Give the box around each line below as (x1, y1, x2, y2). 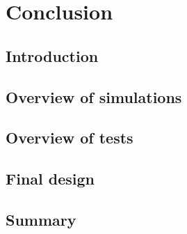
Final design (6, 168, 95, 189)
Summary (6, 208, 76, 230)
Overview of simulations (6, 86, 182, 107)
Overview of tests (6, 127, 133, 148)
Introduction (6, 45, 99, 66)
